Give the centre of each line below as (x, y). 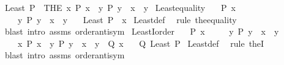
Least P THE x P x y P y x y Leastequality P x (120, 7)
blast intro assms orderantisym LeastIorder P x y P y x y (142, 31)
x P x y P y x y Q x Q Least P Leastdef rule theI (141, 43)
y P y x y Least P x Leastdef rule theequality (127, 19)
